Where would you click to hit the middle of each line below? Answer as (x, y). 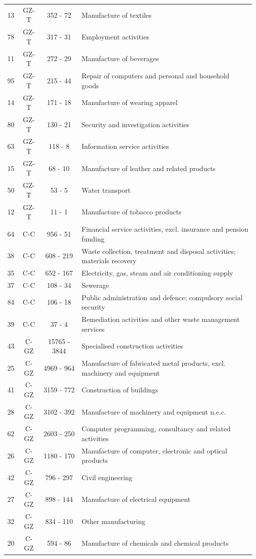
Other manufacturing (113, 521)
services (93, 329)
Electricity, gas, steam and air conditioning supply (157, 273)
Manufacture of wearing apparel (129, 102)
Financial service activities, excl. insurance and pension (165, 229)
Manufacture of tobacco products (131, 212)
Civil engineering (107, 477)
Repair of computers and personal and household (155, 76)
